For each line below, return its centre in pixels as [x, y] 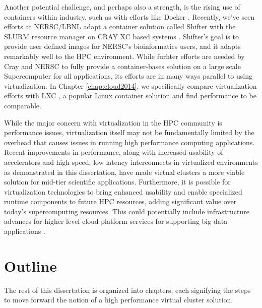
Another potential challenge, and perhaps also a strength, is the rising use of [122, 7]
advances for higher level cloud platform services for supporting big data [116, 221]
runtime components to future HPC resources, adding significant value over [120, 201]
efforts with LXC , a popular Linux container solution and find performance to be [130, 96]
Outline [31, 265]
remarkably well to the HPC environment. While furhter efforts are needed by [124, 56]
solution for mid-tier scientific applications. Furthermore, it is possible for [117, 182]
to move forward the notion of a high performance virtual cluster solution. [119, 300]
